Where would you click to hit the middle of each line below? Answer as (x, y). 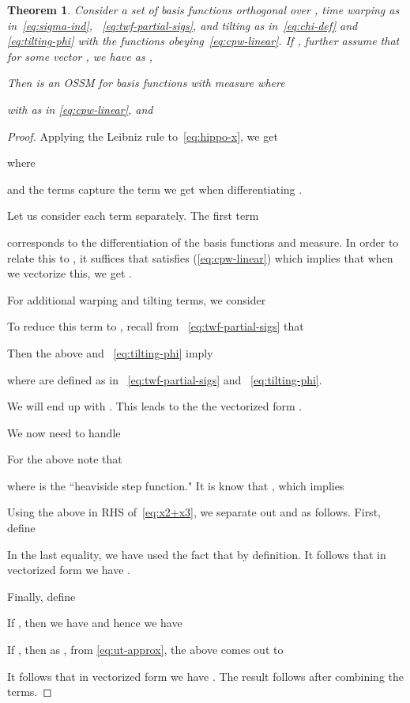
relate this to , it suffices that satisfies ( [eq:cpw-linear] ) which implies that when (200, 257)
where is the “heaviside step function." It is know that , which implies (176, 485)
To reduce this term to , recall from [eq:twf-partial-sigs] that (156, 326)
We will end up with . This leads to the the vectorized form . (155, 406)
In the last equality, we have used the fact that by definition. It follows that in (197, 554)
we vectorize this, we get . (70, 273)
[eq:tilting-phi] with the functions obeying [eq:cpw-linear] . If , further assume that (203, 41)
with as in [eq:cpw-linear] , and (80, 109)
